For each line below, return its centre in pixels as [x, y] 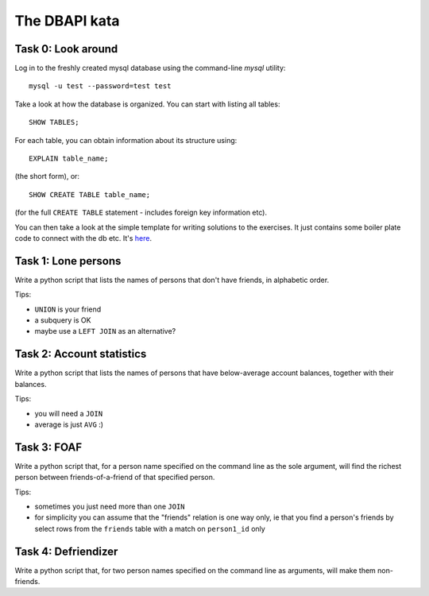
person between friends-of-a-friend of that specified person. [115, 478]
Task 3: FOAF [48, 447]
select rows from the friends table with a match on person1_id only [150, 528]
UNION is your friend [68, 309]
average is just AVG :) [69, 424]
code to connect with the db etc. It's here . [83, 238]
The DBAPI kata [67, 21]
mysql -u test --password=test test [100, 86]
